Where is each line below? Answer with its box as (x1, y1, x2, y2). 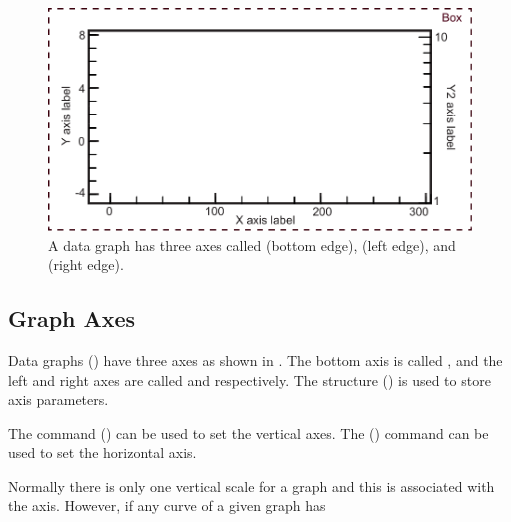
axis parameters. (8, 389, 109, 410)
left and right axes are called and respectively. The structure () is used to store (8, 369, 491, 390)
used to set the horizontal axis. (8, 442, 197, 463)
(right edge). (48, 254, 124, 275)
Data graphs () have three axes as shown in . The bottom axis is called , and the (8, 349, 503, 370)
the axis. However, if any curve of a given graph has (8, 495, 326, 516)
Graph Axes (8, 303, 136, 334)
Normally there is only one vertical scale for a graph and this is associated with (8, 475, 495, 496)
